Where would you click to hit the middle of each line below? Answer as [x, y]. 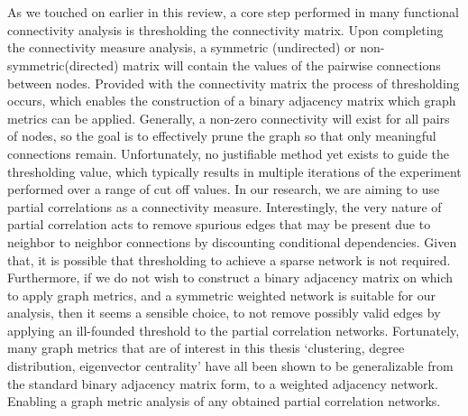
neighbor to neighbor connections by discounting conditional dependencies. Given [232, 241]
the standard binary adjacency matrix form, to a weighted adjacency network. [223, 383]
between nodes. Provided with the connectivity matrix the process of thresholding [234, 83]
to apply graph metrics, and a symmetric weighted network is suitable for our [221, 295]
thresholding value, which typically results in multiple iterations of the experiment [234, 171]
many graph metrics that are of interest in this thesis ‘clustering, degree [206, 348]
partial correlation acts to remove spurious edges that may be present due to [219, 224]
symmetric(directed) [63, 65]
